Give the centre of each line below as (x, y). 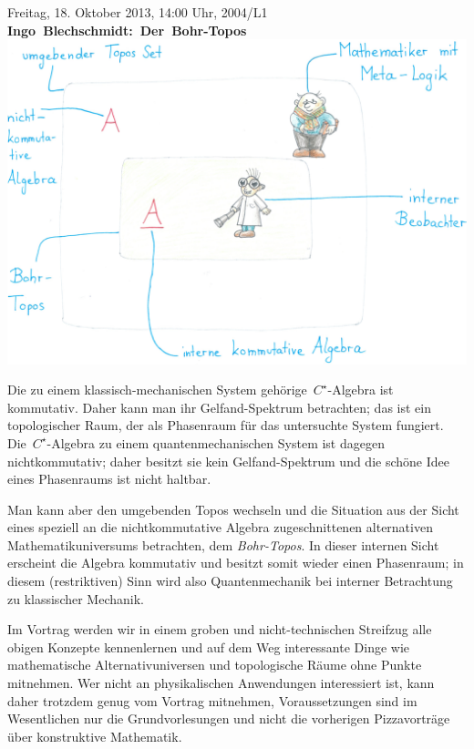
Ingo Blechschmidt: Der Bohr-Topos (127, 30)
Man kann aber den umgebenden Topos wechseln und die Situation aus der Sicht (233, 509)
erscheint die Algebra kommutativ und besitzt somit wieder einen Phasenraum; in (236, 563)
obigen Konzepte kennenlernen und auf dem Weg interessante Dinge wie (209, 646)
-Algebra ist (361, 390)
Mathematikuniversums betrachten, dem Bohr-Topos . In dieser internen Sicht (223, 544)
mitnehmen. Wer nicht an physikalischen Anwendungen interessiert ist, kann (221, 683)
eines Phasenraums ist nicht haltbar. (109, 479)
